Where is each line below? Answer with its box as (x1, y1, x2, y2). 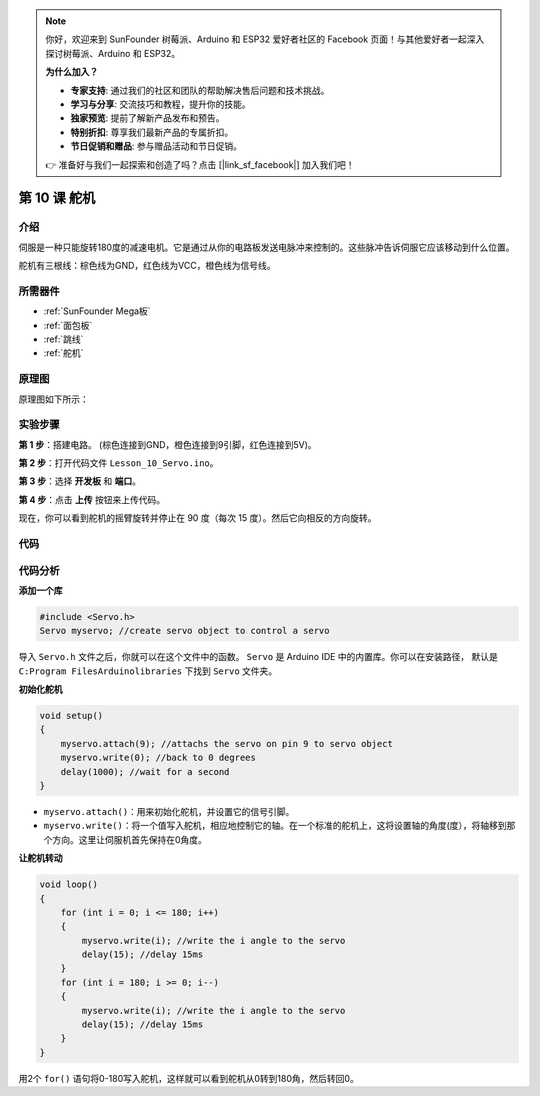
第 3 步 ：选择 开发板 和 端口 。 (18, 475, 142, 487)
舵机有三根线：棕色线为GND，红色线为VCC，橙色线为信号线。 (18, 260, 276, 272)
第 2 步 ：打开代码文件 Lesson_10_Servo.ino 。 (18, 457, 219, 469)
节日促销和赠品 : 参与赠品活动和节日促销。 (70, 140, 242, 152)
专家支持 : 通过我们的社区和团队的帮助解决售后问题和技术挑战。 (70, 84, 330, 96)
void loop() (39, 879, 99, 890)
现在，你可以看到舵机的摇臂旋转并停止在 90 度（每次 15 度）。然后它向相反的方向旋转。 (18, 512, 377, 524)
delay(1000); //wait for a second (60, 766, 230, 777)
